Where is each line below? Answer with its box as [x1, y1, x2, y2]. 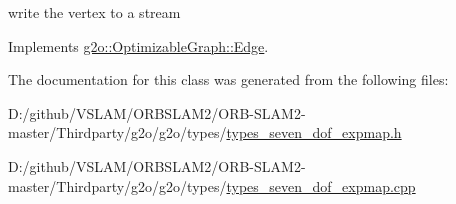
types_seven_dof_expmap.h [226, 122, 402, 143]
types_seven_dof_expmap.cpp [226, 175, 416, 196]
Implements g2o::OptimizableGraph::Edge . [8, 35, 269, 56]
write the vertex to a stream [8, 2, 181, 22]
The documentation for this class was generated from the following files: [8, 69, 449, 90]
